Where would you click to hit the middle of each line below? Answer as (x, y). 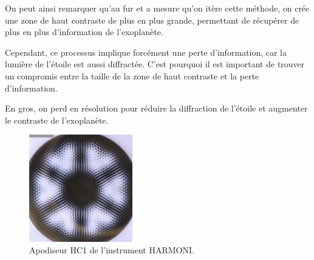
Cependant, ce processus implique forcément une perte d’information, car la (146, 52)
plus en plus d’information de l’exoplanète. (84, 32)
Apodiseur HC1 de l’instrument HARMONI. (112, 250)
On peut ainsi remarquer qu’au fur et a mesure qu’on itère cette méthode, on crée (157, 8)
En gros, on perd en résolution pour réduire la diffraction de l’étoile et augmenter (156, 108)
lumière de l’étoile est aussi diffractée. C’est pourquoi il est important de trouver (155, 64)
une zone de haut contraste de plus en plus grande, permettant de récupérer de (152, 20)
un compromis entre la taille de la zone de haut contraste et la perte (132, 75)
